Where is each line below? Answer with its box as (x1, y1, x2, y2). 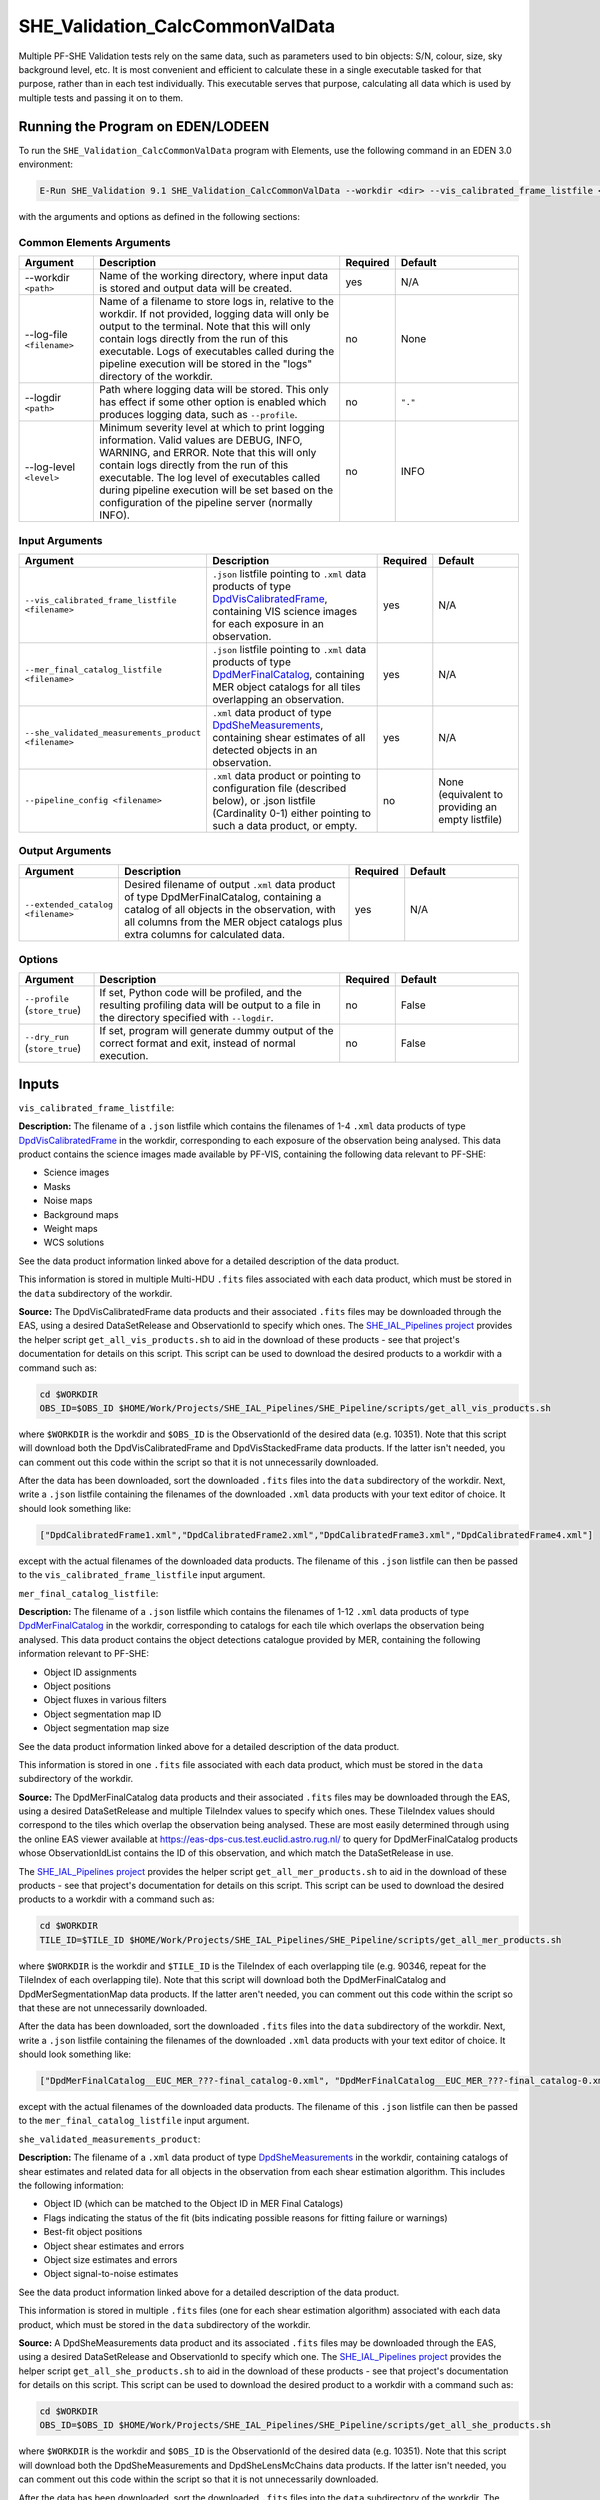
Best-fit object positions (43, 2226, 143, 2238)
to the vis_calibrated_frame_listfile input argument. (18, 1569, 266, 1581)
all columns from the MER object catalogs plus (124, 915, 343, 929)
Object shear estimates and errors (43, 2240, 185, 2252)
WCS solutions (43, 1236, 105, 1249)
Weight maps (43, 1223, 99, 1235)
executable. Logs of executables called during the (99, 345, 335, 359)
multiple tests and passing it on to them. (18, 91, 184, 104)
